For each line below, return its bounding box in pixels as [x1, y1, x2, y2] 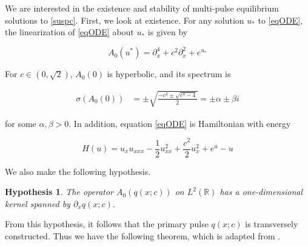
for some [5, 117, 36, 129]
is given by [147, 26, 188, 38]
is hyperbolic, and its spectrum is [107, 67, 231, 80]
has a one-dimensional [219, 185, 303, 198]
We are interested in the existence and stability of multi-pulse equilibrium [5, 2, 279, 14]
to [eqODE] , [258, 13, 303, 26]
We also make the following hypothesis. [5, 165, 151, 177]
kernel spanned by [5, 197, 70, 210]
